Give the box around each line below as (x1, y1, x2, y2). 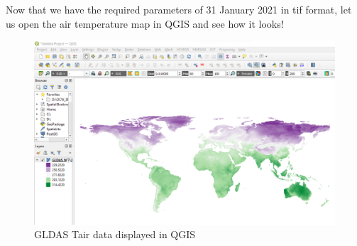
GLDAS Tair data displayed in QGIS (34, 227, 196, 242)
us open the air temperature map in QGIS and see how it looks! (6, 16, 284, 31)
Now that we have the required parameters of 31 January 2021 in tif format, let (6, 2, 352, 16)
